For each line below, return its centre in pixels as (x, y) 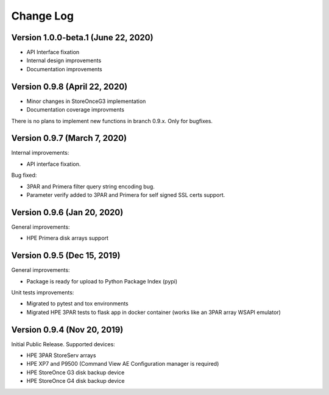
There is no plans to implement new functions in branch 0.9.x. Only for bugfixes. (112, 121)
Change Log (43, 16)
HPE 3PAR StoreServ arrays (61, 355)
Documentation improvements (65, 69)
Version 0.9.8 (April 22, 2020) (69, 86)
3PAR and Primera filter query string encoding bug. (90, 187)
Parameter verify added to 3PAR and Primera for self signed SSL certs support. (126, 195)
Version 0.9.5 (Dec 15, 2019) (66, 256)
